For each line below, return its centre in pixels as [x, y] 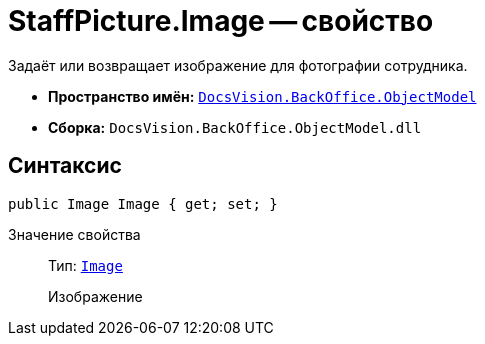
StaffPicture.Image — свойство [221, 21]
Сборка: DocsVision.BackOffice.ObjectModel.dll [235, 127]
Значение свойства [74, 234]
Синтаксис [65, 166]
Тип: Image [85, 265]
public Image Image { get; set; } [143, 203]
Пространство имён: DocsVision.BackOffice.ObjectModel [262, 96]
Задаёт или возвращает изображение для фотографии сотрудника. [238, 65]
